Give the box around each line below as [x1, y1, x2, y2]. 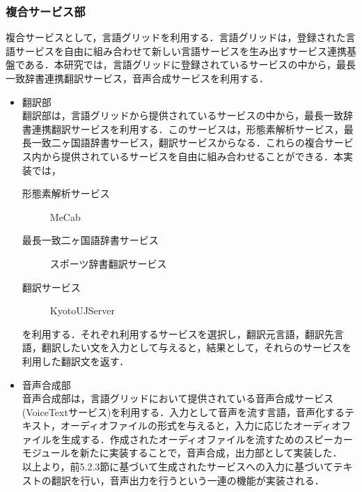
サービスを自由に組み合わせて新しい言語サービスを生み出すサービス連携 [15, 43, 347, 58]
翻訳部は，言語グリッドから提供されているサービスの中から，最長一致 [22, 108, 343, 123]
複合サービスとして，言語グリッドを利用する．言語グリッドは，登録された [6, 30, 346, 45]
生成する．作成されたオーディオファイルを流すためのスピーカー [61, 431, 353, 446]
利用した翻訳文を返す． [22, 353, 129, 368]
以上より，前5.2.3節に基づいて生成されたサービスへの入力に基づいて [22, 459, 333, 474]
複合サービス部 [6, 2, 86, 20]
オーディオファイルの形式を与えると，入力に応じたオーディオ [60, 418, 342, 433]
